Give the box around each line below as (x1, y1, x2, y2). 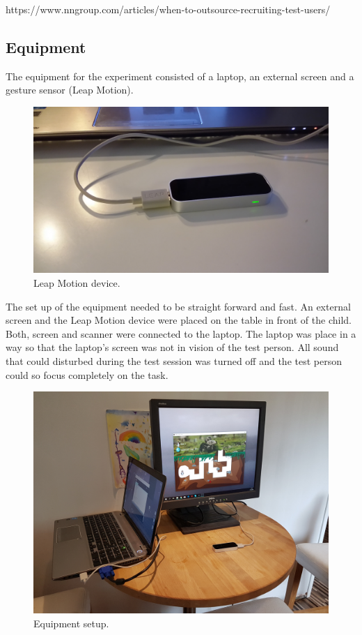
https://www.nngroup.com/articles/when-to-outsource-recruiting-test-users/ (6, 2, 331, 16)
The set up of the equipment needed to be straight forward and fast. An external (6, 299, 351, 313)
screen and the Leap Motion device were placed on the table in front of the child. (6, 313, 352, 327)
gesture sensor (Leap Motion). (6, 82, 134, 97)
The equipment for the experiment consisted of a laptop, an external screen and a (6, 68, 354, 83)
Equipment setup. (33, 615, 109, 630)
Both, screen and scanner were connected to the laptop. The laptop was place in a (6, 326, 356, 341)
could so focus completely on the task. (6, 367, 168, 382)
